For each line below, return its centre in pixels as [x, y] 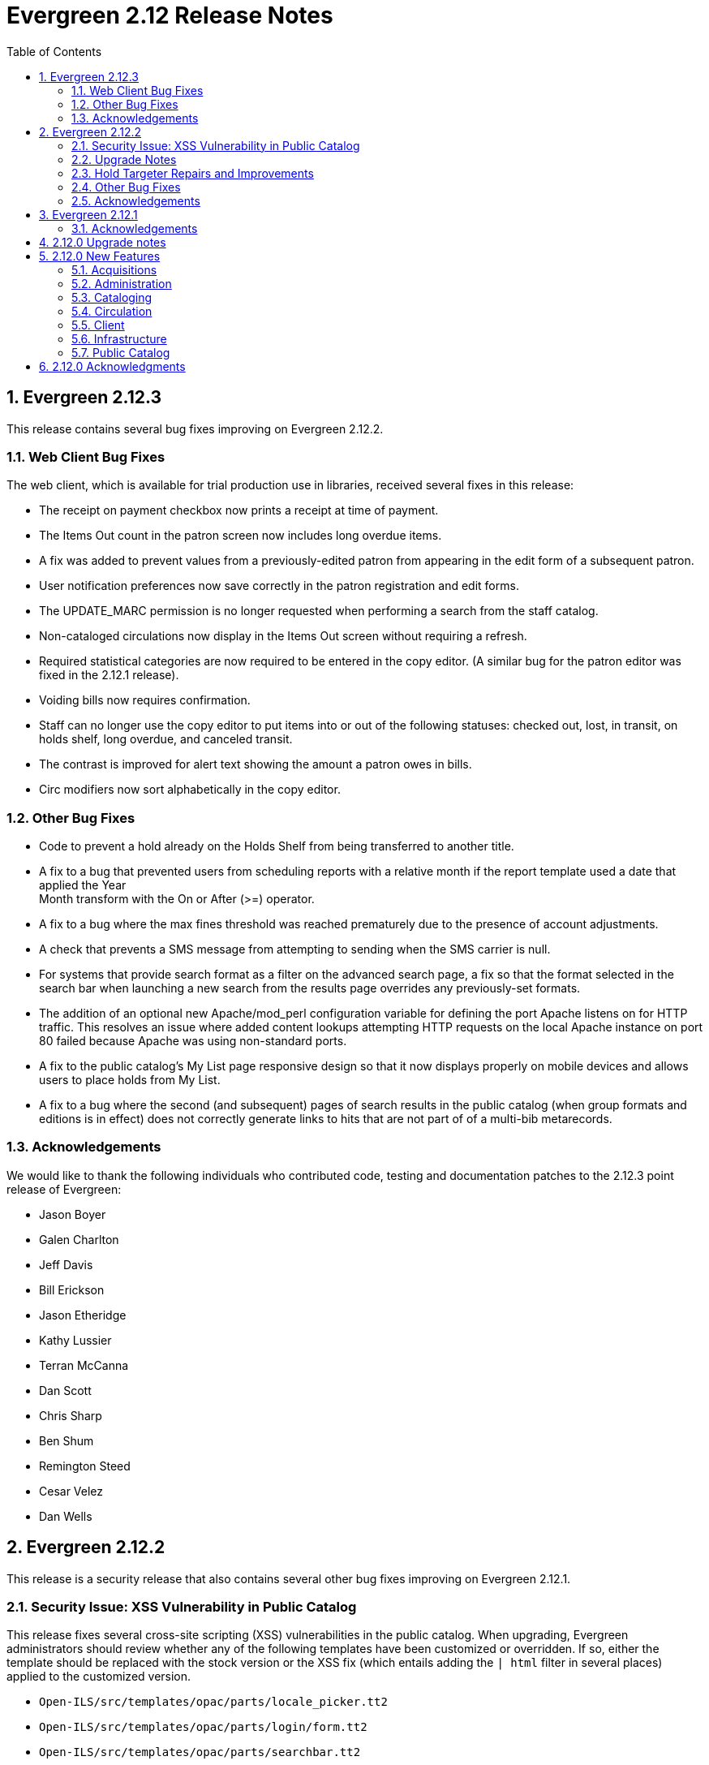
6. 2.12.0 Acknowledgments [112, 366]
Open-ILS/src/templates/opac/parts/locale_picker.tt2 [213, 1702]
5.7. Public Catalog [121, 352]
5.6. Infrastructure [119, 338]
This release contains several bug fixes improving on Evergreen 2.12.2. [195, 428]
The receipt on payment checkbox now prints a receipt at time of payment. [239, 510]
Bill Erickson [72, 1289]
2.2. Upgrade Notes [124, 159]
